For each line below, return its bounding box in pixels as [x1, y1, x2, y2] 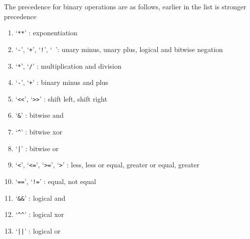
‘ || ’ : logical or [15, 226, 61, 236]
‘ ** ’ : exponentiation [15, 27, 77, 38]
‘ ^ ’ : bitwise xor [15, 127, 62, 137]
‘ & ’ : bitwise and [15, 110, 64, 120]
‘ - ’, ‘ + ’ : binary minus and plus [15, 77, 108, 87]
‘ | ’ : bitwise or [15, 143, 59, 153]
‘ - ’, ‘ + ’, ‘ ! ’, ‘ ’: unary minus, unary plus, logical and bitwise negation [15, 44, 223, 54]
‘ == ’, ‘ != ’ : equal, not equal [15, 176, 96, 186]
